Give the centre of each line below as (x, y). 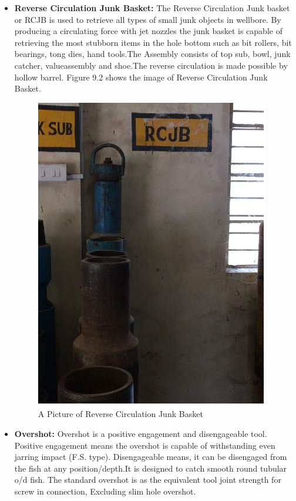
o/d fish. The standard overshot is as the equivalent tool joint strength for (148, 480)
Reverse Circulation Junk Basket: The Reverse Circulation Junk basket (152, 8)
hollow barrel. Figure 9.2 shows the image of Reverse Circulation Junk (141, 77)
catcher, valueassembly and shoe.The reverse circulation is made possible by (151, 65)
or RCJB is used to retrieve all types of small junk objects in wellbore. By (148, 19)
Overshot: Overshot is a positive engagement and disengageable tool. (141, 433)
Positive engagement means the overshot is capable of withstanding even (145, 445)
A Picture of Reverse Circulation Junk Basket (120, 414)
